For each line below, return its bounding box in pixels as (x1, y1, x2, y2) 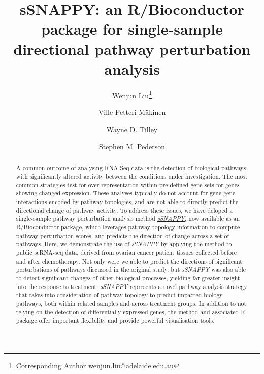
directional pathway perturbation (13, 38, 251, 59)
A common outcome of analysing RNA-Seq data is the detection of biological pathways (16, 163, 246, 172)
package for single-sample (41, 18, 223, 39)
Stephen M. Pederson (98, 141, 166, 152)
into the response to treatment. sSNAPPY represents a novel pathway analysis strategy (16, 282, 247, 291)
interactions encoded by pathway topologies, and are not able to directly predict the (16, 197, 239, 206)
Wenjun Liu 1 (112, 88, 152, 100)
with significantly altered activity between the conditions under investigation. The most (16, 172, 248, 181)
